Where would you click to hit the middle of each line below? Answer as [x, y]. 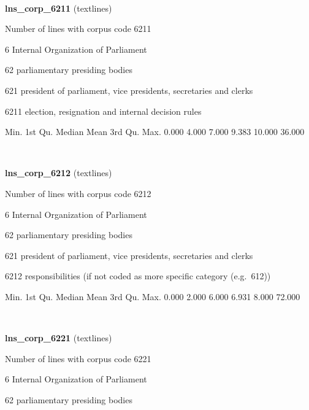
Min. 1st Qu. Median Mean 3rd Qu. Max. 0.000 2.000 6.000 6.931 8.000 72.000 [153, 296]
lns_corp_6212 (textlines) [59, 173]
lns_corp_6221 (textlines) [59, 338]
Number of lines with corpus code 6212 [78, 193]
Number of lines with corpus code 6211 [78, 29]
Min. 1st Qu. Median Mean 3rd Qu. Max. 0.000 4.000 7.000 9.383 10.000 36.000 [155, 132]
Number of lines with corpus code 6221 [78, 358]
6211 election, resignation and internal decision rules [103, 111]
